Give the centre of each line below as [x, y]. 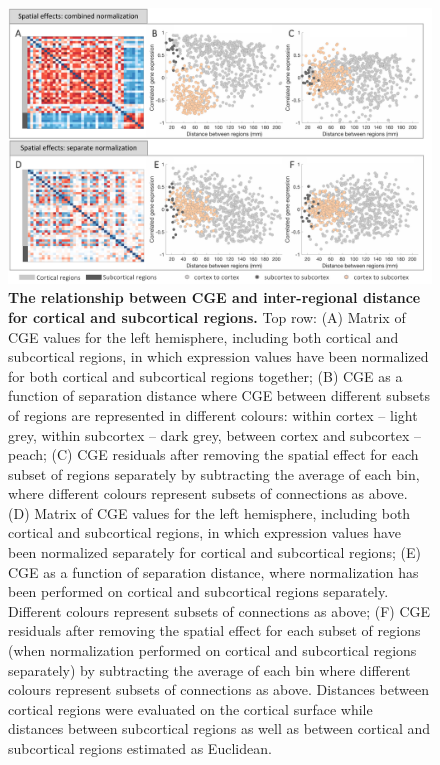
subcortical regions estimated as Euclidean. [140, 748]
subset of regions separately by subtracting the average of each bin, [214, 473]
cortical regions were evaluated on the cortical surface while [190, 708]
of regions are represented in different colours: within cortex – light [213, 414]
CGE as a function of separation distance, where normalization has [213, 571]
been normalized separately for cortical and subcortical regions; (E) [214, 552]
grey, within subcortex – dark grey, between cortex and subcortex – [215, 434]
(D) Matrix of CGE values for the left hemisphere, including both [209, 512]
